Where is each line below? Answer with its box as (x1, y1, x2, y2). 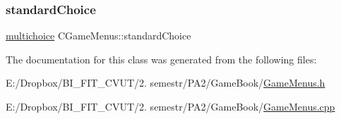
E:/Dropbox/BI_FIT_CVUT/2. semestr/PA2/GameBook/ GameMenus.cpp (6, 99, 335, 113)
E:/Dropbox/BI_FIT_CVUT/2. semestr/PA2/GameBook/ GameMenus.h (6, 75, 325, 90)
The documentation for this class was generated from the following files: (6, 51, 317, 66)
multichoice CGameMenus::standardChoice (6, 28, 191, 43)
